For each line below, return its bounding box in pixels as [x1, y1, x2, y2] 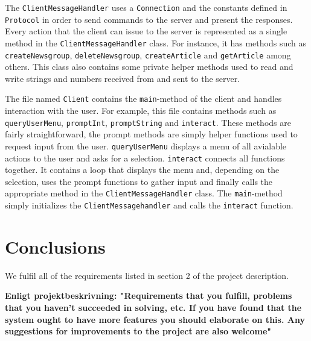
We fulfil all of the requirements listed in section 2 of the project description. [5, 269, 289, 281]
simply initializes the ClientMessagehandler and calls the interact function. [5, 199, 293, 211]
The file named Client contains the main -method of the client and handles [5, 92, 282, 105]
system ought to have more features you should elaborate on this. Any [5, 313, 305, 325]
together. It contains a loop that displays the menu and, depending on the [5, 163, 280, 176]
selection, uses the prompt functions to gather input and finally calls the [5, 175, 273, 187]
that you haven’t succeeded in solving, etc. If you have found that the [5, 301, 302, 314]
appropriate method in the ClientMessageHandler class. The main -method [5, 187, 283, 199]
